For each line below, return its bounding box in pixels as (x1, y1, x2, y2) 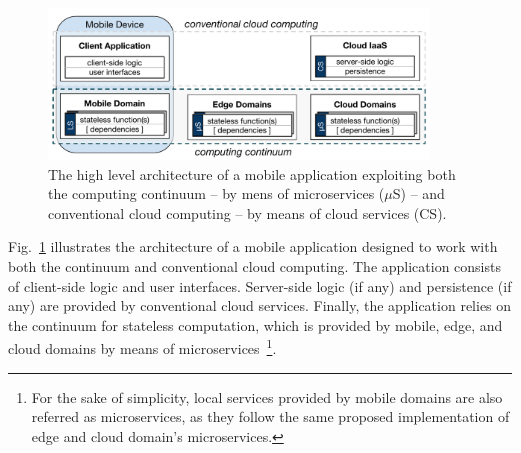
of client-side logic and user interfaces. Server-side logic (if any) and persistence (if (8, 275, 512, 296)
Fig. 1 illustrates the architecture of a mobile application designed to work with (8, 236, 498, 257)
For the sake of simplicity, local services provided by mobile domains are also (31, 386, 503, 407)
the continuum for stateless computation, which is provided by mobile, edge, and (8, 314, 503, 335)
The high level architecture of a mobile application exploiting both (48, 163, 456, 184)
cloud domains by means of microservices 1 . (8, 335, 277, 359)
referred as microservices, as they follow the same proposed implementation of (31, 406, 510, 427)
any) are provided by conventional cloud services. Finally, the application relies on (8, 295, 512, 316)
